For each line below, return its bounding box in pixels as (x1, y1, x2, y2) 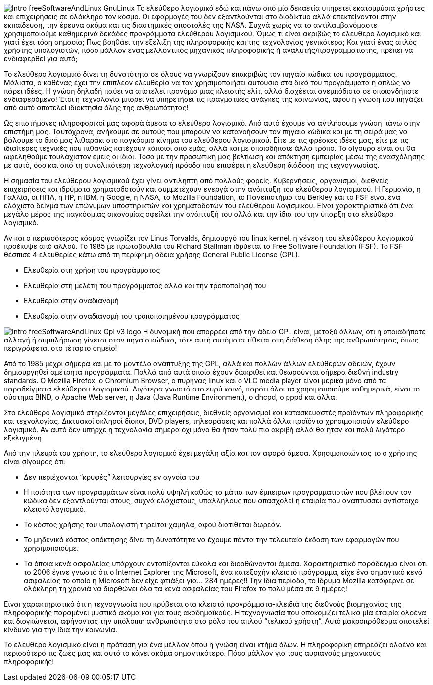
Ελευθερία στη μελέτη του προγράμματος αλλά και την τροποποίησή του (24, 281, 266, 290)
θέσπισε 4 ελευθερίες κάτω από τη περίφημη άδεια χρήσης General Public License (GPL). (4, 250, 300, 259)
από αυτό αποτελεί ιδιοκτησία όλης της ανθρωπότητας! (4, 103, 189, 112)
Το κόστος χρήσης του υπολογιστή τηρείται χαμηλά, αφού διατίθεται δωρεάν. (24, 520, 282, 529)
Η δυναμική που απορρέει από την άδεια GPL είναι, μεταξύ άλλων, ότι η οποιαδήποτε (143, 327, 426, 336)
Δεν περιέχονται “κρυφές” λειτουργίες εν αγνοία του (24, 473, 200, 481)
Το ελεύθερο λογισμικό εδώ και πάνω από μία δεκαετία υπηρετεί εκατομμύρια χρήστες (136, 4, 425, 12)
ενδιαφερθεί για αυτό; (4, 54, 78, 63)
